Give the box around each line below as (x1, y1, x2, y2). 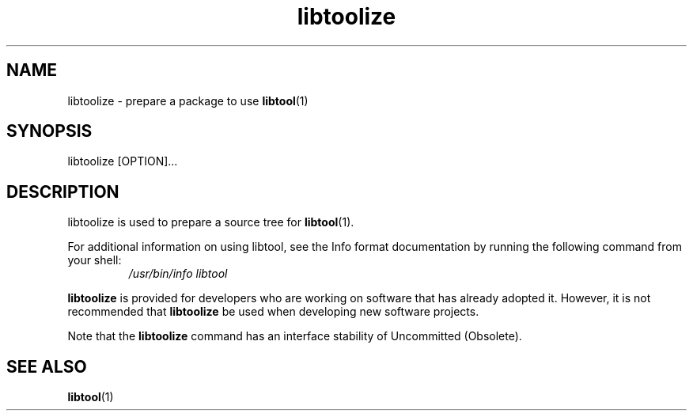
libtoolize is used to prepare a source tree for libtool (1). (67, 215, 354, 229)
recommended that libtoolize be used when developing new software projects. (67, 305, 479, 319)
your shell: (67, 253, 122, 267)
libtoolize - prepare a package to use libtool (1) (67, 93, 309, 108)
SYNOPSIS (6, 121, 93, 142)
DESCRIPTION (6, 181, 119, 202)
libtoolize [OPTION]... (67, 154, 178, 169)
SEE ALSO (6, 356, 87, 377)
